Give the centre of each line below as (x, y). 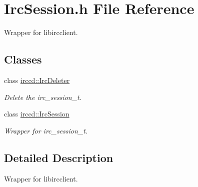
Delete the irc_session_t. (43, 97)
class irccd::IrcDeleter (37, 80)
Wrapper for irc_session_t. (46, 130)
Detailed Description (59, 157)
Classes (23, 59)
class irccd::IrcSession (37, 114)
